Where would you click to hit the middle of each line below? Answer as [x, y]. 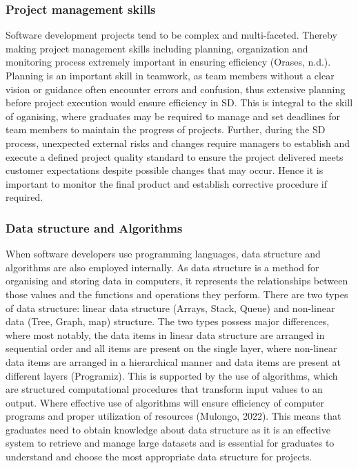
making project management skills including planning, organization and [157, 48]
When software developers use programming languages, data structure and [163, 254]
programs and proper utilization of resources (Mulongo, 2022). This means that [173, 416]
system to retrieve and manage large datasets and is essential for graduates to [170, 443]
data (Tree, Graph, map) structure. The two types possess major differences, [168, 321]
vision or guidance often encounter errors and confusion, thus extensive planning [176, 89]
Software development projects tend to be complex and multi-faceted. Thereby [171, 35]
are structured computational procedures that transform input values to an [164, 389]
